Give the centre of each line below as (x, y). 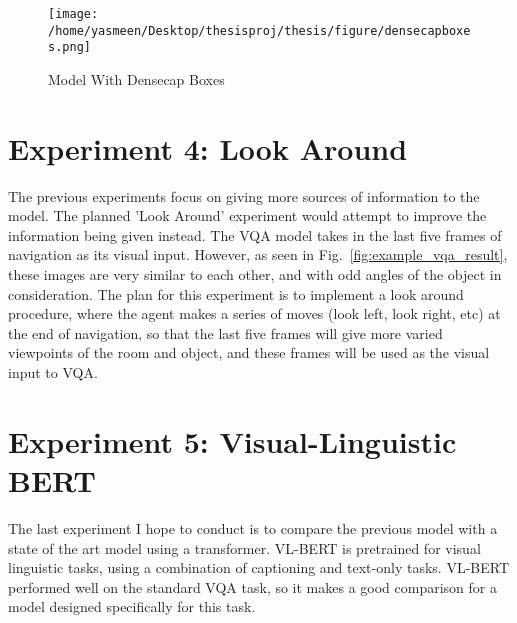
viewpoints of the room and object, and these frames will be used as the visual (249, 352)
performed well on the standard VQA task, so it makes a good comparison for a (253, 586)
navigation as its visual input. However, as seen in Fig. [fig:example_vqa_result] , (258, 254)
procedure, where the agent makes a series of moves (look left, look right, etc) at (254, 313)
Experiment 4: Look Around (208, 147)
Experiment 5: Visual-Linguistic (232, 440)
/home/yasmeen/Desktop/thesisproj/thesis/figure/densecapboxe (259, 30)
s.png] (69, 47)
